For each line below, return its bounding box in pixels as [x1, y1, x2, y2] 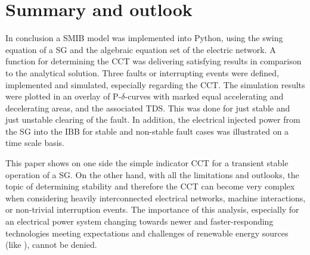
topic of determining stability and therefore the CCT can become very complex [5, 180, 295, 192]
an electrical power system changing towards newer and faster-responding [5, 215, 274, 228]
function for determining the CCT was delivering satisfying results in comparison [5, 55, 302, 67]
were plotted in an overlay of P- [5, 90, 122, 102]
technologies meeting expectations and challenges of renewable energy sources [5, 226, 289, 239]
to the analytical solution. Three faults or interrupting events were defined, [5, 66, 279, 79]
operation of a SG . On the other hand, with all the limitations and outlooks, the [5, 168, 299, 181]
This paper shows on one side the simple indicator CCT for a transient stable [5, 157, 289, 169]
